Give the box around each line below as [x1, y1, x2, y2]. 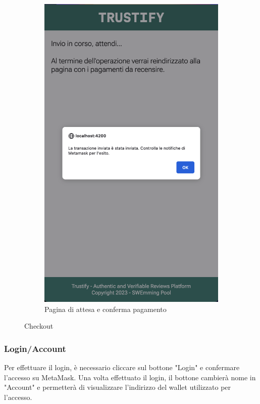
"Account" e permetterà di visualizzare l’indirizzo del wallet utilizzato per [4, 382, 231, 392]
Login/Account [4, 342, 66, 354]
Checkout [24, 321, 54, 331]
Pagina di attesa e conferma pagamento [44, 303, 167, 314]
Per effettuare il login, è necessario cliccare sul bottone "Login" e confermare [4, 362, 240, 373]
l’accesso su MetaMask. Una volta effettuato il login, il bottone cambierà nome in [4, 372, 256, 382]
